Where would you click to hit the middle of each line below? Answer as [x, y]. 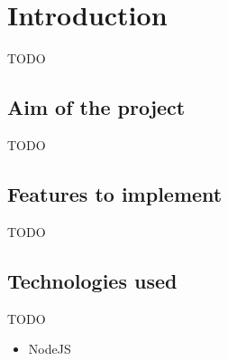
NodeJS [50, 349]
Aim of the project [96, 107]
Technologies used [92, 280]
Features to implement [115, 193]
